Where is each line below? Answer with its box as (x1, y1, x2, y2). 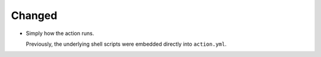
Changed (11, 9, 58, 22)
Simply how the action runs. (26, 30, 95, 37)
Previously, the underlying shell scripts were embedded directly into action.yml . (26, 40, 227, 47)
